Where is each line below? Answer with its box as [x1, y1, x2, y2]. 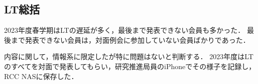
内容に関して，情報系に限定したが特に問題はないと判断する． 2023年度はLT [4, 51, 253, 62]
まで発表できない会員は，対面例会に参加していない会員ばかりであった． [11, 34, 250, 45]
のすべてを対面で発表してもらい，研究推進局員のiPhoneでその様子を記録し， [4, 61, 256, 71]
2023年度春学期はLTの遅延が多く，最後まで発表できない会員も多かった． [4, 25, 245, 35]
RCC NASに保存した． [4, 71, 78, 81]
